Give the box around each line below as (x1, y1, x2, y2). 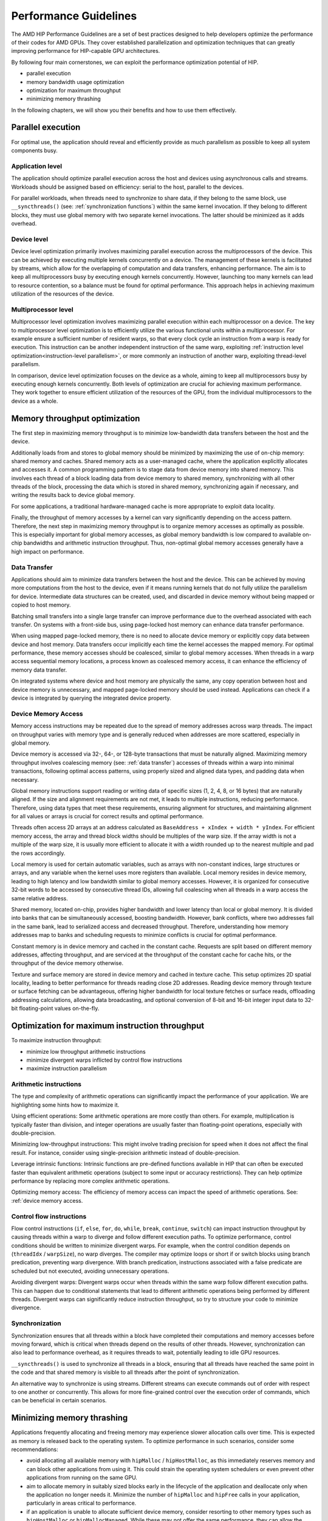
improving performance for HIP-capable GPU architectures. (11, 47, 160, 55)
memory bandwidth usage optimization (26, 78, 125, 85)
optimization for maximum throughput (26, 86, 121, 94)
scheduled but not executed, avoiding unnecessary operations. (11, 1267, 169, 1275)
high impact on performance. (11, 548, 84, 555)
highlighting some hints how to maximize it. (11, 1101, 120, 1109)
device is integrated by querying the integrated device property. (11, 694, 171, 702)
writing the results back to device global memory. (11, 492, 135, 499)
